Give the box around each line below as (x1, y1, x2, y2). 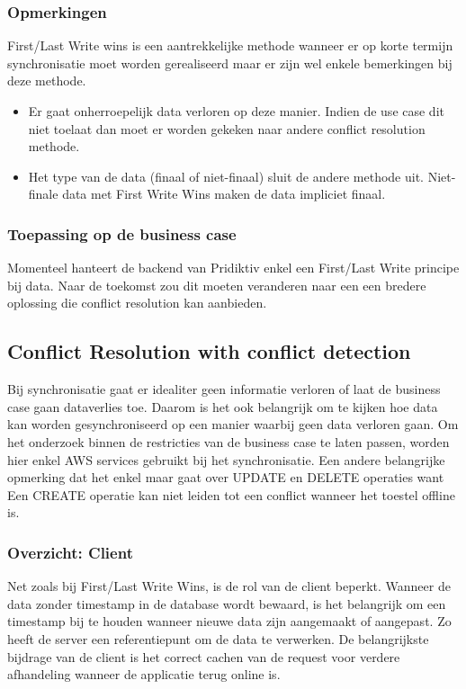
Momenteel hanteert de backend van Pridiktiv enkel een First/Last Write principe (7, 258, 460, 277)
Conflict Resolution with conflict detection (7, 337, 411, 365)
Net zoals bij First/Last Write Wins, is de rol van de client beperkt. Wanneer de (7, 577, 451, 595)
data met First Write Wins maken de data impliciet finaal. (62, 184, 386, 203)
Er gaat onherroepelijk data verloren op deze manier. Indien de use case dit (28, 102, 444, 120)
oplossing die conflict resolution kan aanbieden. (7, 293, 267, 312)
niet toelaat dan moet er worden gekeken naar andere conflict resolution (28, 119, 426, 138)
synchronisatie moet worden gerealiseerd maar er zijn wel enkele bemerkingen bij (7, 53, 453, 72)
